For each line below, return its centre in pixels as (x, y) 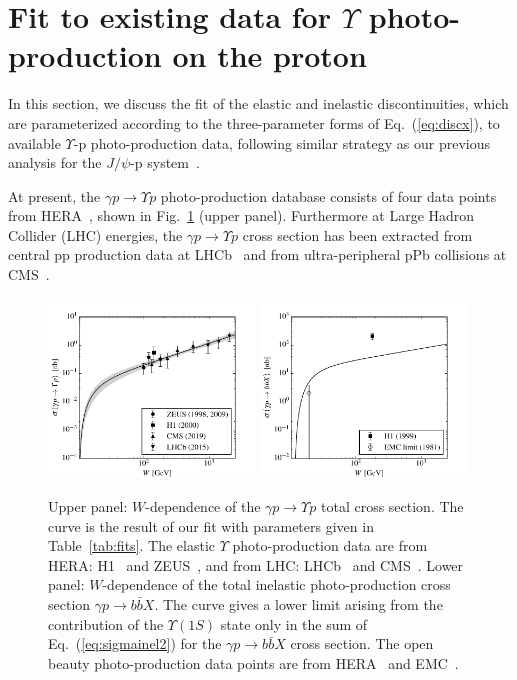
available (34, 142)
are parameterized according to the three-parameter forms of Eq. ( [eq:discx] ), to (254, 122)
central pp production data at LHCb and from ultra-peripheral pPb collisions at (257, 254)
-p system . (165, 162)
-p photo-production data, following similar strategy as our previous (282, 142)
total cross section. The (392, 506)
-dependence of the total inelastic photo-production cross (276, 584)
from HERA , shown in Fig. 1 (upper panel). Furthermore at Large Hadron (241, 215)
